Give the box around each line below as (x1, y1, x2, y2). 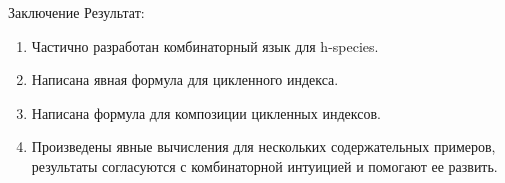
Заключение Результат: (8, 2, 145, 22)
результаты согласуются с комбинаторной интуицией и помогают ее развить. (31, 155, 498, 176)
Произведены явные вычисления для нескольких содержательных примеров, (31, 136, 496, 157)
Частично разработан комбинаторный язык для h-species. (31, 35, 379, 56)
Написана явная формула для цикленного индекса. (31, 69, 339, 90)
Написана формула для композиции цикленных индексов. (31, 102, 381, 123)
